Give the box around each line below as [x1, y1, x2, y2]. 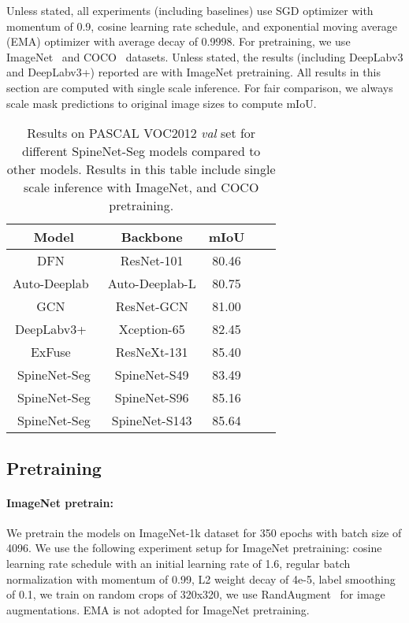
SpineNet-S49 [114, 365, 189, 384]
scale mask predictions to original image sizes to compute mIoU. [6, 95, 317, 111]
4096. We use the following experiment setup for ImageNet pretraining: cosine [6, 540, 382, 556]
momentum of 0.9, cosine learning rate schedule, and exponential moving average [6, 17, 398, 34]
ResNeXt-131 [115, 343, 188, 362]
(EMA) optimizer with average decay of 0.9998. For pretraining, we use [6, 33, 351, 50]
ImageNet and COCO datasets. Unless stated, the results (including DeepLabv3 [6, 48, 403, 65]
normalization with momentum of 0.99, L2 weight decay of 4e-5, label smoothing [6, 570, 396, 587]
